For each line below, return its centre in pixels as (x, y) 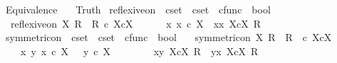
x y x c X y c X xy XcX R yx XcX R (139, 51)
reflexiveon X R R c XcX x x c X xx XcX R (135, 23)
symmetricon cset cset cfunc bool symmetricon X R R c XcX (168, 37)
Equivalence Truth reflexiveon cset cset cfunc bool (138, 9)
